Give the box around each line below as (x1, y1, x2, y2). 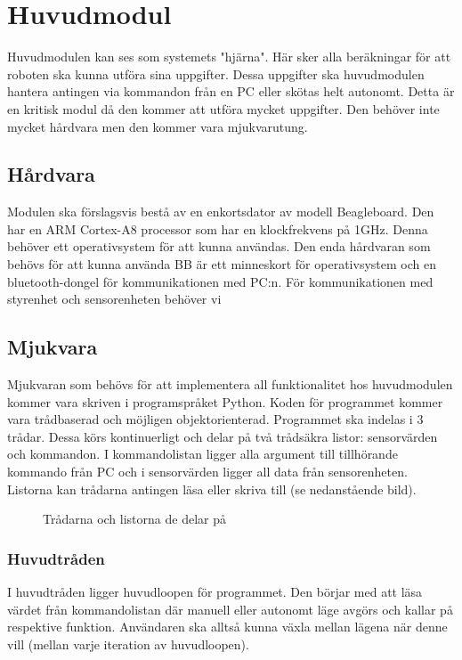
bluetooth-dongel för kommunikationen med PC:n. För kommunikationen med (7, 272, 434, 290)
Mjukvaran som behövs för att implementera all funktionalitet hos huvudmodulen (7, 375, 453, 394)
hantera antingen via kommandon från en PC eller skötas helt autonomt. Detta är (7, 82, 455, 101)
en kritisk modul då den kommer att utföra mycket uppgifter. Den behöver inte (7, 99, 440, 118)
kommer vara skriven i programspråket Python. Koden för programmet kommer (7, 392, 443, 411)
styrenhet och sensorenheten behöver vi (7, 289, 222, 308)
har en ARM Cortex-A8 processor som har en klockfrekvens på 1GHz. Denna (7, 219, 428, 238)
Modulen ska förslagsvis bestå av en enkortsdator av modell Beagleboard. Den (7, 202, 434, 221)
